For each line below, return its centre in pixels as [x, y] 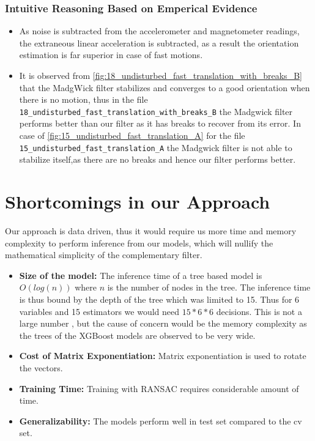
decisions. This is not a [259, 311]
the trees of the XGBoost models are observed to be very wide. [137, 335]
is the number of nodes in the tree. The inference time [209, 287]
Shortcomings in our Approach [138, 202]
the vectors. [41, 367]
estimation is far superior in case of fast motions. [111, 55]
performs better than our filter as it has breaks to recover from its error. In [160, 123]
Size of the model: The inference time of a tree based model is [141, 275]
